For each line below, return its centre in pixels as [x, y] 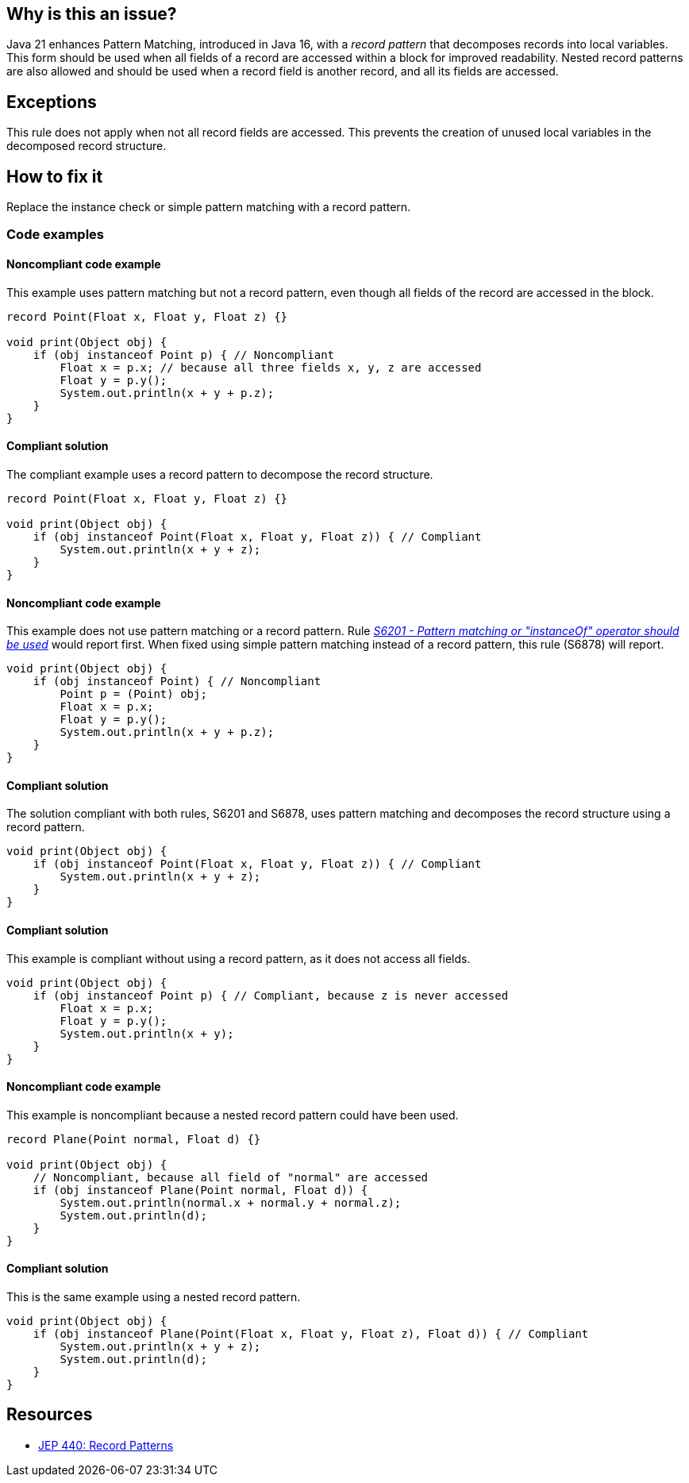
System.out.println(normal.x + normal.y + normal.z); [231, 1202]
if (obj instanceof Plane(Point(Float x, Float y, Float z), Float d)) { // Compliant [311, 1334]
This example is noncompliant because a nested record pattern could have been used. [233, 1115]
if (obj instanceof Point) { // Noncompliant [177, 682]
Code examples [56, 235]
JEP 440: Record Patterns [106, 1445]
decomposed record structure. [87, 146]
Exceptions [52, 102]
